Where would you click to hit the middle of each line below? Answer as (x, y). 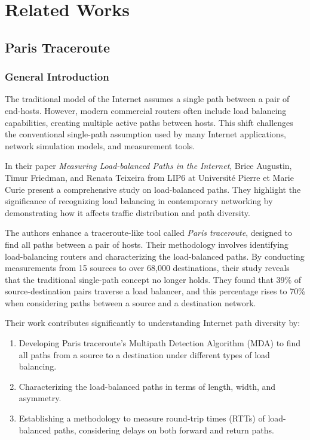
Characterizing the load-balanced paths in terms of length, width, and (147, 386)
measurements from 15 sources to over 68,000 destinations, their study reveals (147, 268)
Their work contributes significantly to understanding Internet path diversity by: (153, 323)
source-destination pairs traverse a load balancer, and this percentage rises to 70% (155, 291)
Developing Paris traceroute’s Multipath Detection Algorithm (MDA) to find (160, 343)
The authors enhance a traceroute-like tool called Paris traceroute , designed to (149, 233)
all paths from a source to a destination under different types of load (144, 354)
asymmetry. (40, 398)
